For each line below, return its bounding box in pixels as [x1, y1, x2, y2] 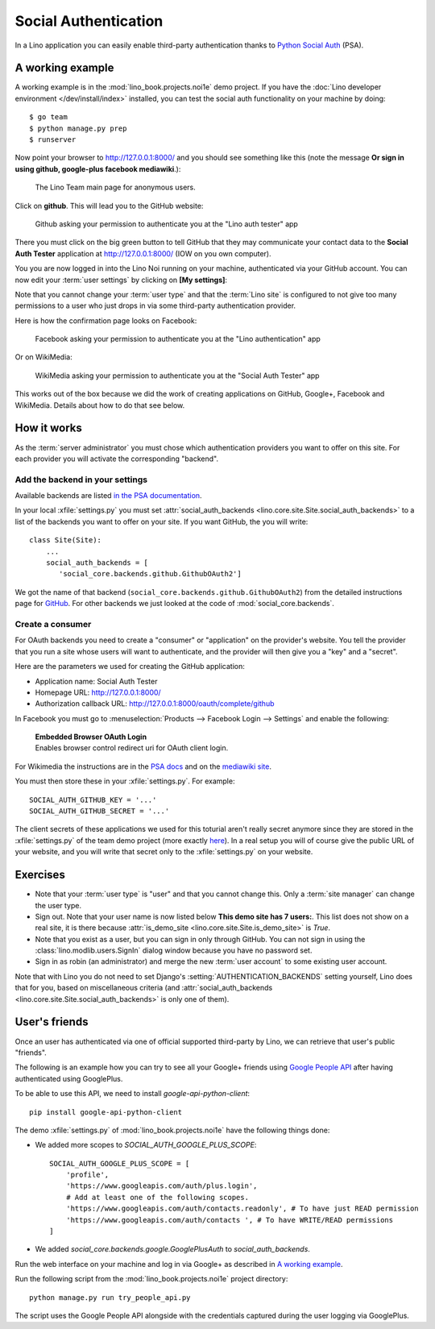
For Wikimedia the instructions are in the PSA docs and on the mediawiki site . [14, 762, 271, 771]
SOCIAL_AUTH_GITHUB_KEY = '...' [29, 795, 157, 804]
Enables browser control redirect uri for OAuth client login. [35, 743, 229, 753]
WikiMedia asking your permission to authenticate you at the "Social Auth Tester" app [35, 371, 320, 380]
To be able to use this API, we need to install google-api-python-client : [14, 1089, 250, 1099]
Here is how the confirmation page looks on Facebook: [14, 315, 197, 326]
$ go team [29, 113, 68, 122]
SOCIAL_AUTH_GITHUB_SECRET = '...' [29, 807, 170, 816]
